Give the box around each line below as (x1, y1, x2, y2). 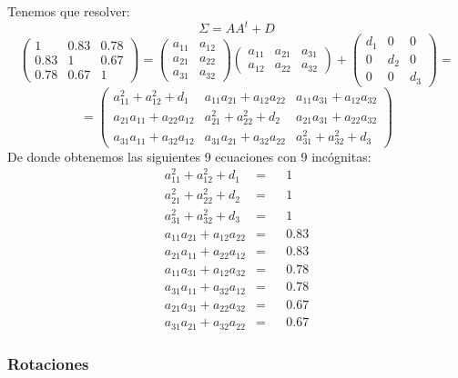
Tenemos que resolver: (7, 2, 130, 20)
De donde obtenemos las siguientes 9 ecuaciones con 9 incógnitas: (7, 146, 371, 165)
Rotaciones (7, 352, 89, 374)
